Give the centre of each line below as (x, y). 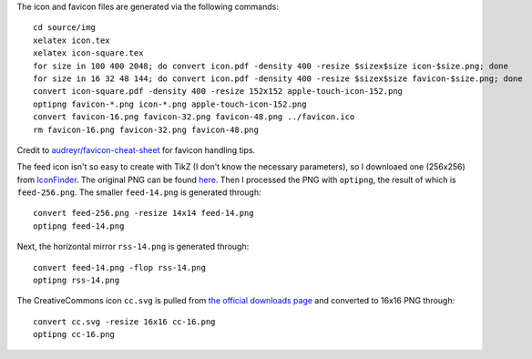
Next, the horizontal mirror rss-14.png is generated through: (133, 247)
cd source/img (64, 28)
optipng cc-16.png (74, 334)
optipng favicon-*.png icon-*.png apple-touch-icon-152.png (170, 104)
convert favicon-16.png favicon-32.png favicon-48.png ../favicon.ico (194, 117)
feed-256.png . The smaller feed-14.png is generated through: (139, 192)
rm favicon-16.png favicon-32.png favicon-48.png (146, 129)
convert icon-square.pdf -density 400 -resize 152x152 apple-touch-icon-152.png (218, 92)
